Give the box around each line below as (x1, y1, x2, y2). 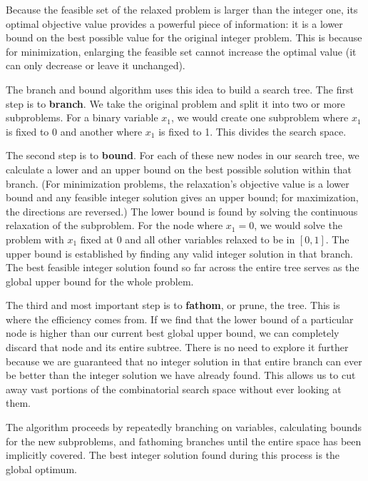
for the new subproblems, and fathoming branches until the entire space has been (6, 433, 362, 448)
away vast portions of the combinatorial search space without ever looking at (6, 381, 342, 396)
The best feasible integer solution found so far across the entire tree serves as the (6, 260, 359, 275)
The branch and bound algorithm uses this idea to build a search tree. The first (6, 81, 354, 96)
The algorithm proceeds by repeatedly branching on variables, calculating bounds (6, 420, 362, 435)
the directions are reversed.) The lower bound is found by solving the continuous (6, 203, 358, 218)
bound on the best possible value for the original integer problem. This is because (6, 30, 362, 45)
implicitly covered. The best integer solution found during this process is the (6, 447, 340, 462)
